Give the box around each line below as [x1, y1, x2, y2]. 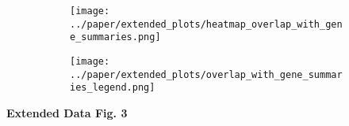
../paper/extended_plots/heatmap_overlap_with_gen [70, 18, 343, 30]
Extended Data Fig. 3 [6, 104, 128, 120]
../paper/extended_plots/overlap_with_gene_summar [70, 69, 343, 80]
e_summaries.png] [70, 31, 161, 43]
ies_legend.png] [70, 82, 155, 94]
